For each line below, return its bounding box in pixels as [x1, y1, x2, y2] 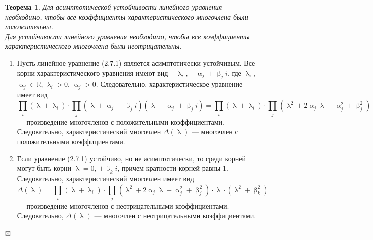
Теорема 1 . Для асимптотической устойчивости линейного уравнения [5, 2, 222, 12]
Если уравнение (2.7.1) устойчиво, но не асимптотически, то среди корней [17, 153, 246, 163]
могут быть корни [17, 163, 71, 173]
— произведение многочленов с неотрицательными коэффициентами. [17, 200, 229, 211]
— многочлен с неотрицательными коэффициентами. [94, 210, 256, 221]
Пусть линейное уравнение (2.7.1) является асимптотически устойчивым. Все [17, 57, 255, 68]
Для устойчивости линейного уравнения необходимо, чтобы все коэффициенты [5, 31, 250, 41]
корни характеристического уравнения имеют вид [17, 67, 168, 78]
